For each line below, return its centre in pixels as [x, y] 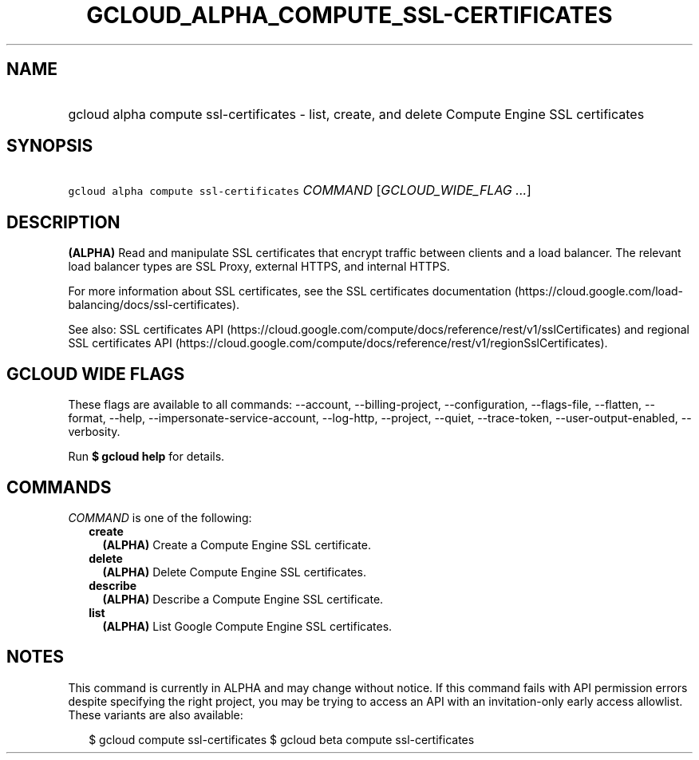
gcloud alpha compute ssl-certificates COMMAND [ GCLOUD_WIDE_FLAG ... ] [300, 190]
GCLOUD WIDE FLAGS [96, 374]
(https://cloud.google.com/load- [599, 291]
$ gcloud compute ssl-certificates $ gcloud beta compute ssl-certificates [282, 739]
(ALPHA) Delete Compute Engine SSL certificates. [234, 572]
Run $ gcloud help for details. [146, 457]
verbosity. [94, 432]
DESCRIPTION [63, 222]
